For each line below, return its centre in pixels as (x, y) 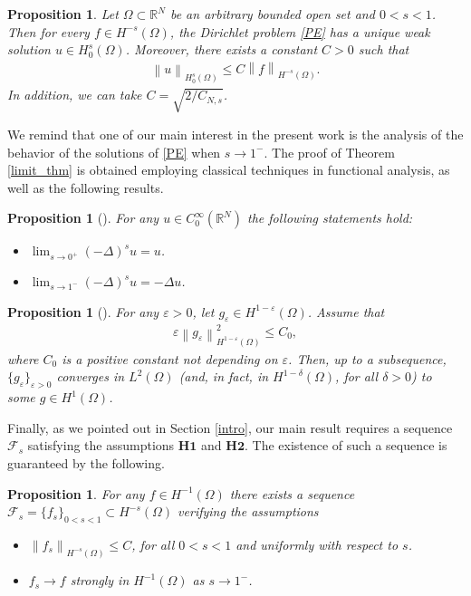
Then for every (48, 31)
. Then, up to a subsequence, (367, 358)
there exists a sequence (292, 493)
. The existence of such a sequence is (346, 445)
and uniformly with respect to (317, 544)
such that (384, 49)
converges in (91, 376)
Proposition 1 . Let (63, 14)
